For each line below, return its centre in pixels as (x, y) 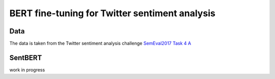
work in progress (27, 70)
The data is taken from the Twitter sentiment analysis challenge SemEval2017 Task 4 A (100, 44)
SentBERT (26, 57)
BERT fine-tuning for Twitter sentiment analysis (113, 13)
